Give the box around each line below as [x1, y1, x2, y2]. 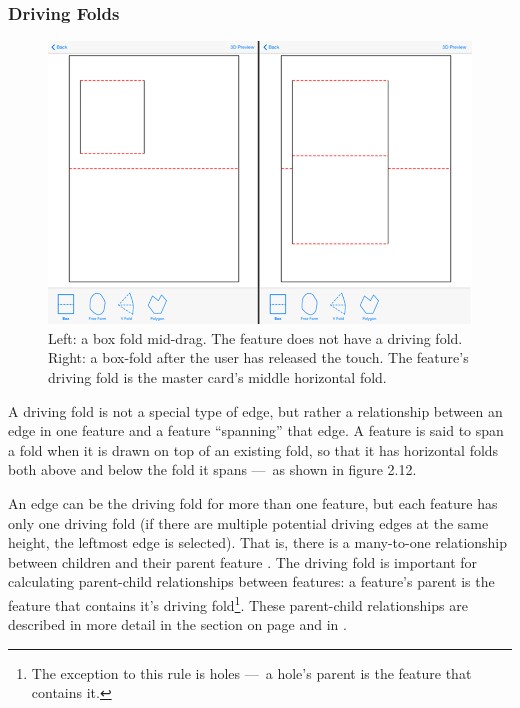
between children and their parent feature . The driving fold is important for [8, 551, 478, 572]
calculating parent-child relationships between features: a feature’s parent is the [8, 571, 495, 592]
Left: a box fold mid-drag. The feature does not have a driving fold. [48, 327, 463, 348]
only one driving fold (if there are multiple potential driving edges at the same [8, 512, 489, 533]
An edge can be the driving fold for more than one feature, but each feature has [8, 492, 498, 513]
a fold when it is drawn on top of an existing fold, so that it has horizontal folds [8, 439, 499, 460]
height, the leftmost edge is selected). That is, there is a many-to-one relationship [8, 532, 508, 553]
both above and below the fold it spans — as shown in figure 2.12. [8, 459, 417, 480]
